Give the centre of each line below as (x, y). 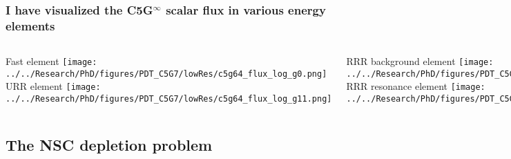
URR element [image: (53, 86)
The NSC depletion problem (109, 145)
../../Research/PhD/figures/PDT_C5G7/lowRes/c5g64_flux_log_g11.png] (169, 99)
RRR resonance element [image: (416, 86)
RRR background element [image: (420, 61)
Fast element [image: (51, 61)
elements (30, 25)
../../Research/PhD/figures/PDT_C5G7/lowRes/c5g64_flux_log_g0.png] (166, 74)
